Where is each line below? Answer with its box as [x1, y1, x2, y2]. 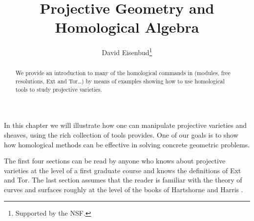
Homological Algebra [55, 17, 199, 37]
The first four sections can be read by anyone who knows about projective [4, 156, 226, 166]
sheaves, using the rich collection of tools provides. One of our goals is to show [4, 129, 238, 140]
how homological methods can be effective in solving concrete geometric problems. [4, 139, 250, 149]
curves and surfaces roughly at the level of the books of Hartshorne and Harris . [4, 184, 243, 194]
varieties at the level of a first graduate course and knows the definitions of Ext [4, 165, 241, 175]
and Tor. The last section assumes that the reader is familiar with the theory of [4, 175, 242, 185]
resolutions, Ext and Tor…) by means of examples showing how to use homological [15, 77, 225, 85]
